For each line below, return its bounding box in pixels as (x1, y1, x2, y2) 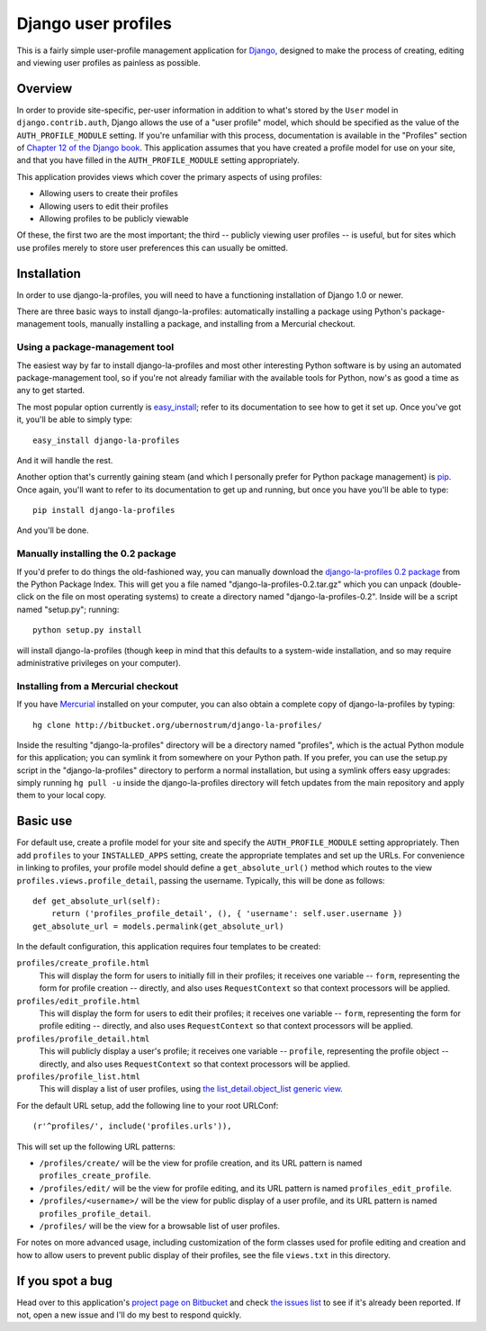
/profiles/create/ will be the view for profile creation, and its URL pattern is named (39, 1157, 363, 1168)
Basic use (16, 814, 73, 829)
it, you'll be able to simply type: (16, 414, 132, 425)
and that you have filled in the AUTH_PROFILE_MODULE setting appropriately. (16, 155, 301, 166)
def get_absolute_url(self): (32, 895, 161, 906)
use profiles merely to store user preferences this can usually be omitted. (16, 242, 288, 253)
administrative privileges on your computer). (16, 657, 182, 668)
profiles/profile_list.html (16, 1072, 141, 1082)
